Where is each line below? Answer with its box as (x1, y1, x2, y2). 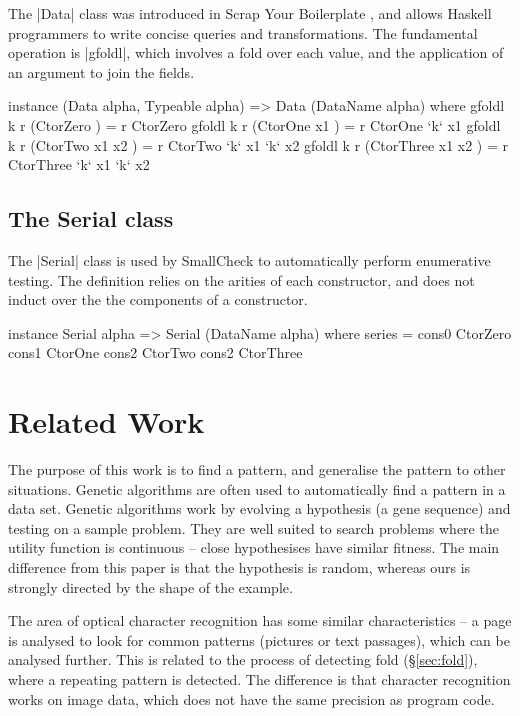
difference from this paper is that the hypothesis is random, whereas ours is (8, 557, 471, 578)
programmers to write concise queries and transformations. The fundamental (8, 22, 478, 43)
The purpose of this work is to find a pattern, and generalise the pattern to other (8, 459, 506, 480)
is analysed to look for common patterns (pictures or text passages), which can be (8, 629, 510, 650)
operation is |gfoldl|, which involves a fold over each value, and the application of (8, 42, 504, 63)
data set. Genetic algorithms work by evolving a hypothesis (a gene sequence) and (8, 498, 511, 519)
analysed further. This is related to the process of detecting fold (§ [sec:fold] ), (8, 649, 478, 670)
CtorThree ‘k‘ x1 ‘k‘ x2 (8, 154, 150, 175)
